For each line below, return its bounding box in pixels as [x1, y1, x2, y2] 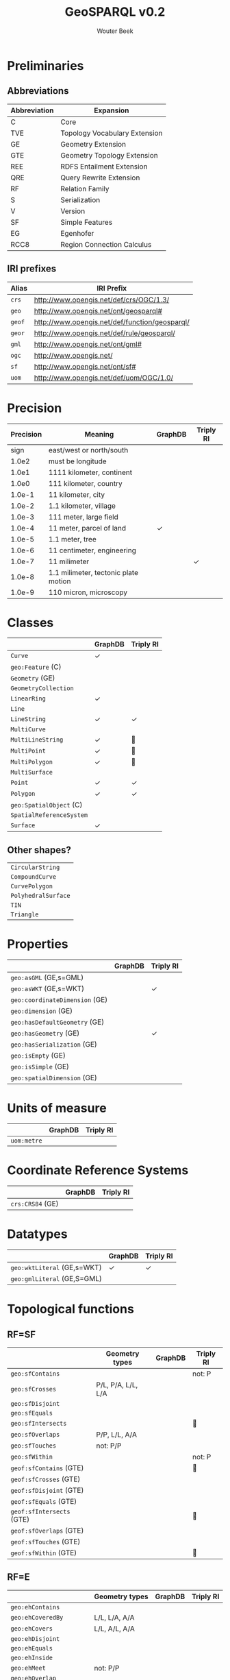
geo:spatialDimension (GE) [10, 1073, 98, 1083]
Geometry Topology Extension [60, 150, 159, 160]
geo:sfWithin [10, 1453, 53, 1461]
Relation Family [60, 184, 110, 193]
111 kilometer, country [48, 478, 123, 488]
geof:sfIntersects [10, 1508, 71, 1515]
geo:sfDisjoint [10, 1400, 60, 1407]
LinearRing [10, 695, 46, 703]
